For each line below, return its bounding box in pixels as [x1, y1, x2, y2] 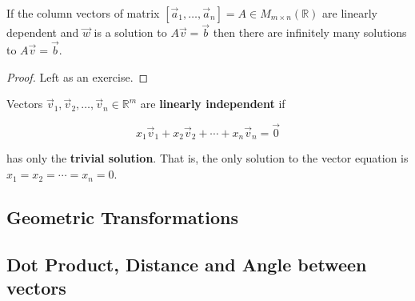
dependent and [6, 24, 79, 41]
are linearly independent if [140, 95, 285, 112]
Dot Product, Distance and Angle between [6, 251, 367, 276]
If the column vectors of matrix [6, 5, 160, 21]
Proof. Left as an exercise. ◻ [6, 68, 149, 85]
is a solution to [94, 24, 167, 41]
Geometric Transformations [6, 205, 238, 230]
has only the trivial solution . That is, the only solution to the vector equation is [6, 150, 409, 167]
